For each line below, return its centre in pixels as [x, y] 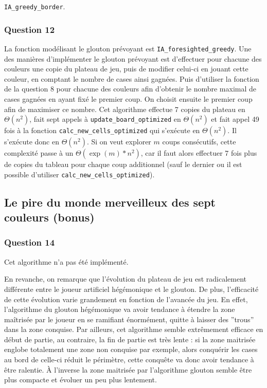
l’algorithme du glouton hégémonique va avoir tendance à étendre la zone [120, 309]
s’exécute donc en [32, 142]
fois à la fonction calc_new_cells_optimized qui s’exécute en [102, 130]
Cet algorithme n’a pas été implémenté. [66, 261]
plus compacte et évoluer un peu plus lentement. [81, 380]
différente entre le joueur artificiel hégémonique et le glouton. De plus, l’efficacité [131, 289]
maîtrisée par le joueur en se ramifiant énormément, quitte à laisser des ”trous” [129, 319]
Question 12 [30, 29]
